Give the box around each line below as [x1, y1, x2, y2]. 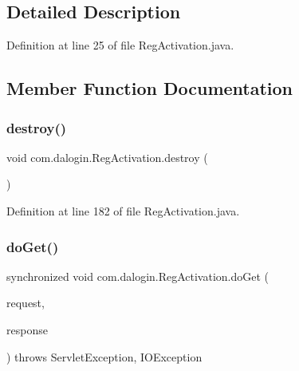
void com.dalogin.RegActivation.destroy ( [6, 148, 208, 165]
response [6, 321, 48, 337]
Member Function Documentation [6, 76, 293, 101]
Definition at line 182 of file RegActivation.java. [6, 202, 240, 219]
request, [6, 294, 45, 311]
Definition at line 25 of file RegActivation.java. [6, 37, 234, 53]
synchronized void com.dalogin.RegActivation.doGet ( [6, 267, 269, 284]
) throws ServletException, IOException [6, 348, 203, 365]
